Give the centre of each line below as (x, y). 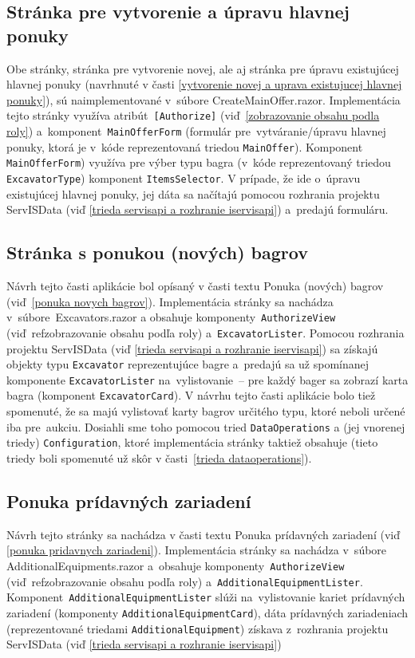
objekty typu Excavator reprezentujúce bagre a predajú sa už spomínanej (188, 364)
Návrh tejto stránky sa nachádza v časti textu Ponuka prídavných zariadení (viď (203, 534)
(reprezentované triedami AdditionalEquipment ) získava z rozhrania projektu (198, 628)
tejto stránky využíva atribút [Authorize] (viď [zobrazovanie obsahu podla (193, 115)
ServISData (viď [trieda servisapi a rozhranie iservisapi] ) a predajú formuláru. (198, 209)
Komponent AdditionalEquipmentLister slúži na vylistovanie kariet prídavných (206, 597)
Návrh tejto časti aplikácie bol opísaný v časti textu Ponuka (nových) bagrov (195, 286)
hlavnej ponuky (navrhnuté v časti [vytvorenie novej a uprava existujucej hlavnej (204, 84)
